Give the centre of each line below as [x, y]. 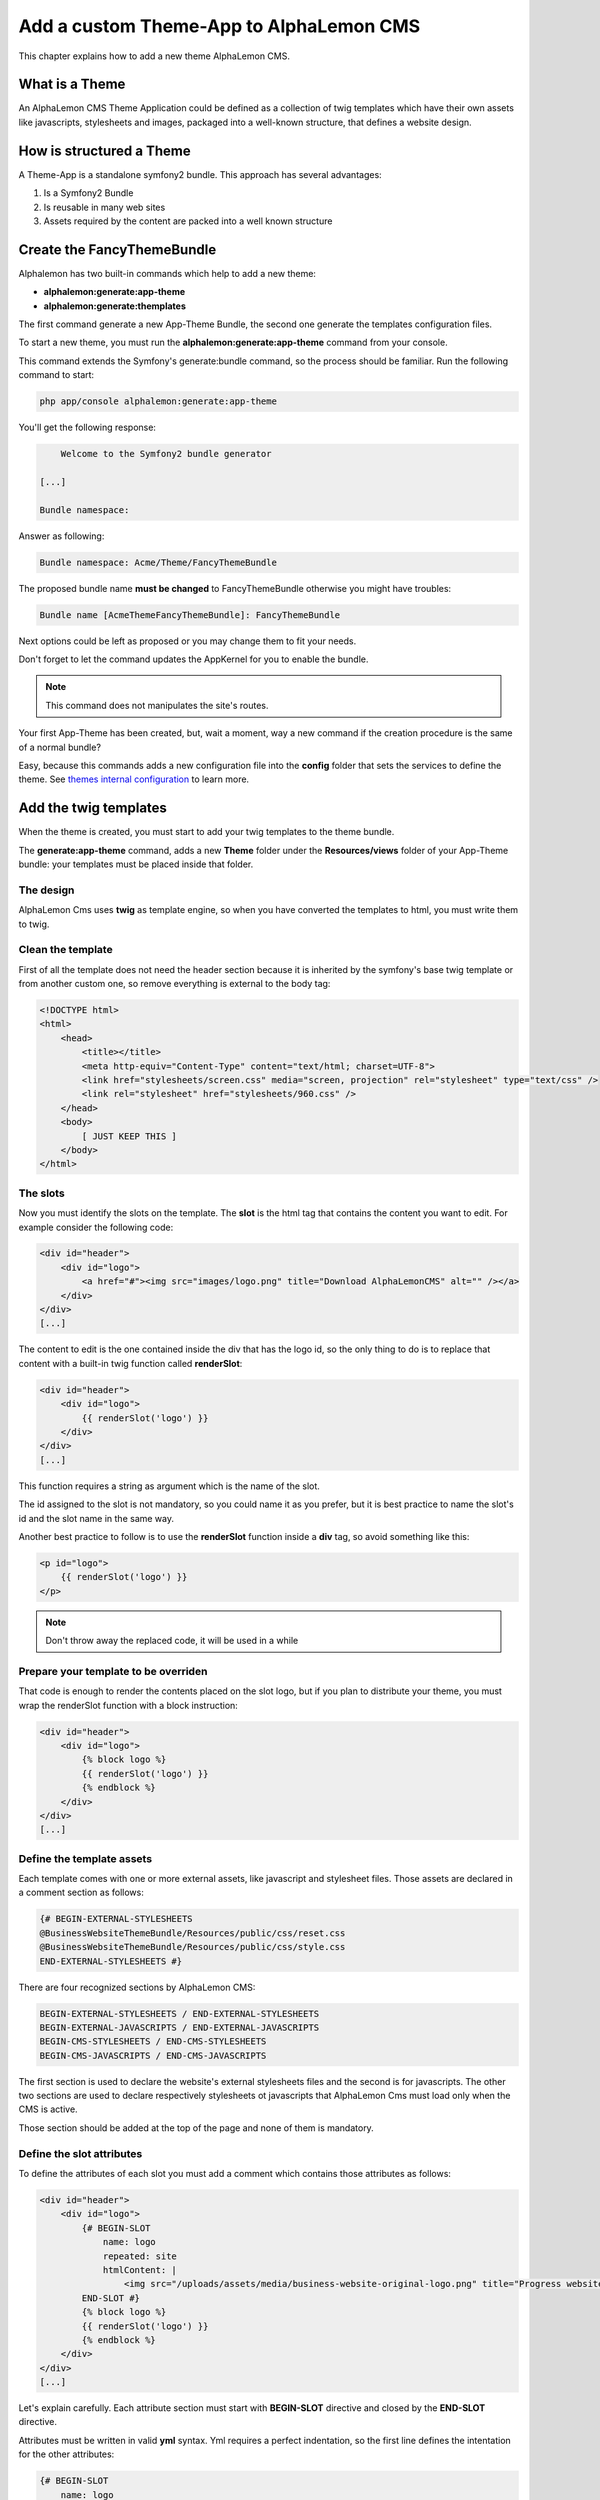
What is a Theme [72, 84]
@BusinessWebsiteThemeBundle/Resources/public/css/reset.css [192, 1933]
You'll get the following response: [87, 427]
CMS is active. [48, 2109]
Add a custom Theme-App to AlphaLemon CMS [219, 26]
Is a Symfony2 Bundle [88, 193]
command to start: [56, 375]
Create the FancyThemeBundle [117, 249]
